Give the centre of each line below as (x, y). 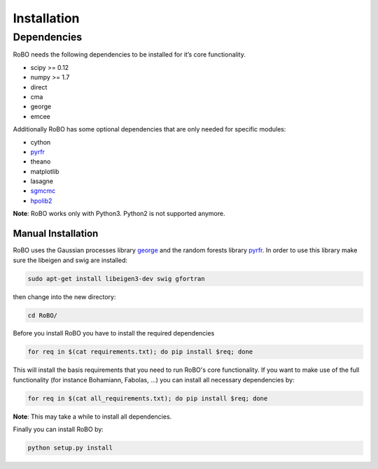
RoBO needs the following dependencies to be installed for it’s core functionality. (129, 55)
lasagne (42, 181)
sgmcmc (43, 191)
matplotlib (45, 171)
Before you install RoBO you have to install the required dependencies (114, 333)
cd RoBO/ (43, 315)
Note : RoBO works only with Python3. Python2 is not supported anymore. (119, 214)
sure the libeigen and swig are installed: (70, 260)
